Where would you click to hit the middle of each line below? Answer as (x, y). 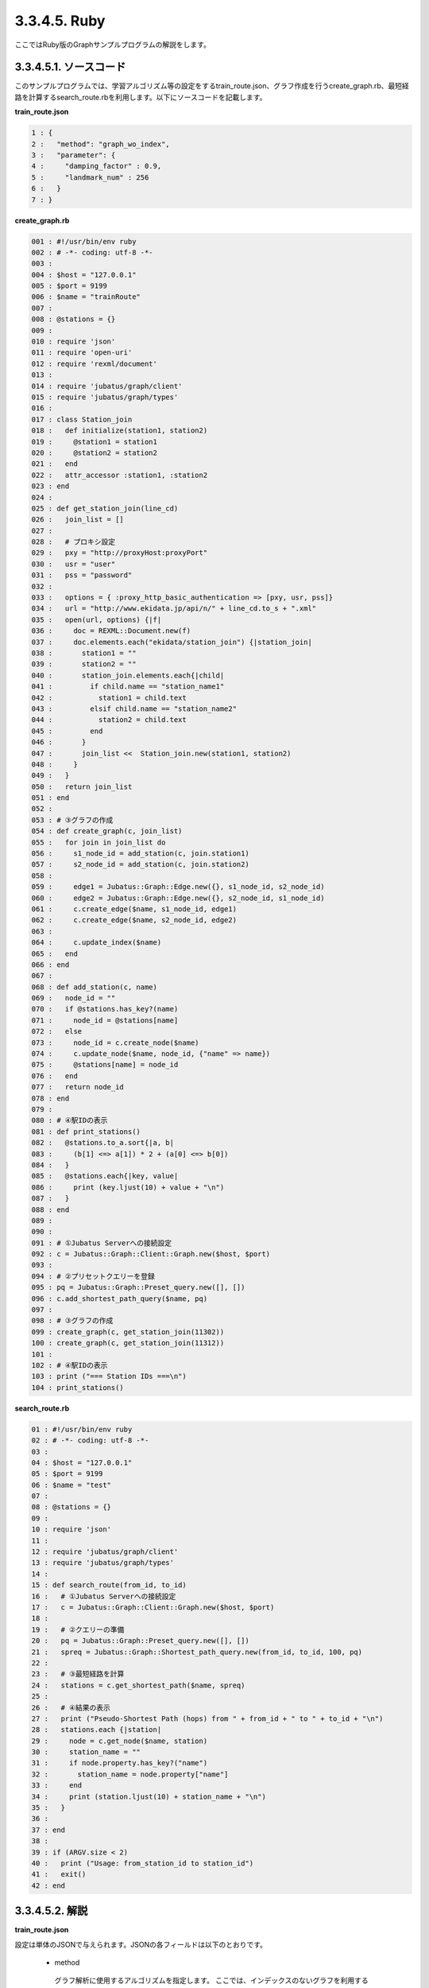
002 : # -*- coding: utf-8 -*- (93, 252)
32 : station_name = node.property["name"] (130, 1774)
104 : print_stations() (78, 1387)
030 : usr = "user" (73, 564)
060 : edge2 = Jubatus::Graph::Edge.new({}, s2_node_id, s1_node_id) (178, 898)
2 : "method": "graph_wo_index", (100, 144)
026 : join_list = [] (78, 520)
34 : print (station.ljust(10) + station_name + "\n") (149, 1796)
